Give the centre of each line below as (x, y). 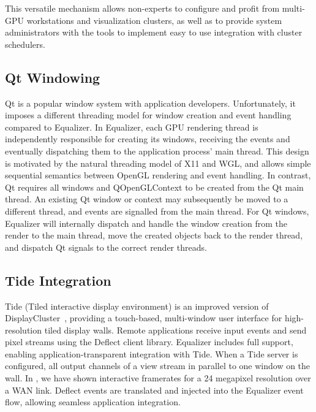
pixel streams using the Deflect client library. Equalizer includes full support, (149, 342)
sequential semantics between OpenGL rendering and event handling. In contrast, (158, 175)
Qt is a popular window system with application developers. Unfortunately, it (150, 103)
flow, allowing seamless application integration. (93, 402)
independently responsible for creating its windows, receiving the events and (148, 139)
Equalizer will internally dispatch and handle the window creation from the (146, 223)
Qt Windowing (53, 77)
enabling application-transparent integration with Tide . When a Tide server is (152, 353)
